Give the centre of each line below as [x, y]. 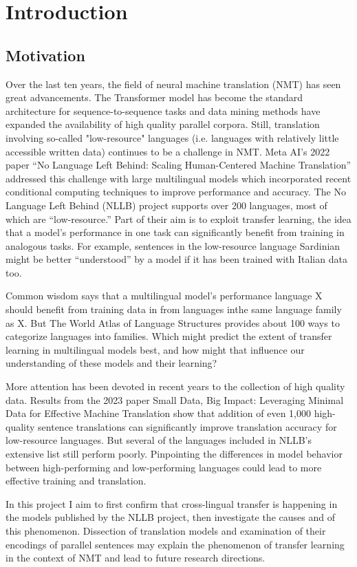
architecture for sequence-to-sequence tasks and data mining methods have [163, 110]
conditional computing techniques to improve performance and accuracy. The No [176, 192]
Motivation [45, 55]
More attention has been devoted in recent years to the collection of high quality [175, 386]
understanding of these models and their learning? [111, 363]
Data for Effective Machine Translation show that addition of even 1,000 [158, 413]
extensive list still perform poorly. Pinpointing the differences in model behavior [174, 454]
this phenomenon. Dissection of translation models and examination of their [166, 530]
